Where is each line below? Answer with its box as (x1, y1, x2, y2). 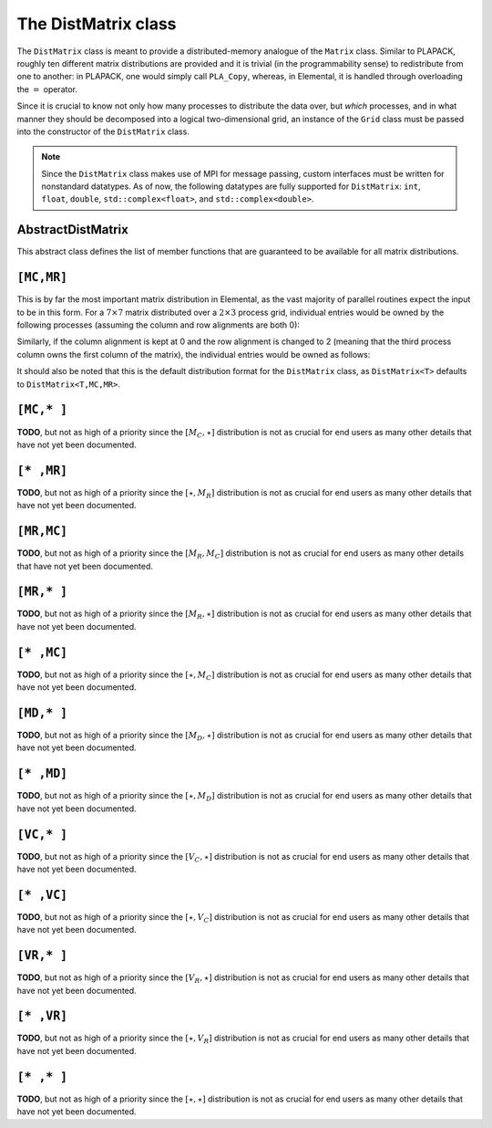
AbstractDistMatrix (16, 222, 129, 237)
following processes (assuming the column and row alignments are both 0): (16, 319, 301, 330)
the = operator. (16, 83, 77, 95)
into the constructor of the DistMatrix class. (16, 126, 190, 137)
